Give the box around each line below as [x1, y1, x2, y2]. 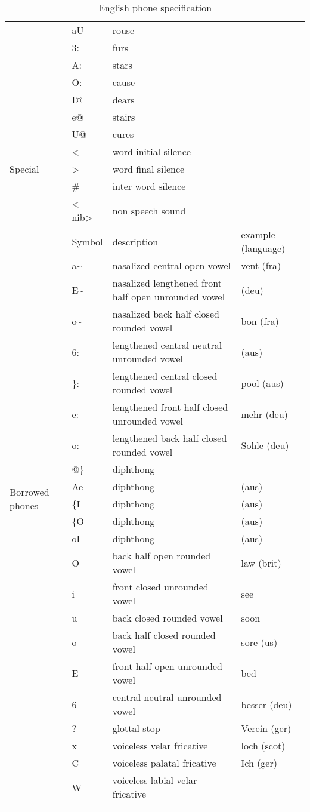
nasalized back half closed [112, 307, 219, 321]
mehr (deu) [241, 407, 288, 421]
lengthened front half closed [112, 400, 228, 414]
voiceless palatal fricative [112, 756, 216, 770]
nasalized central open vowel [112, 259, 231, 272]
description [112, 234, 159, 248]
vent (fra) [241, 259, 281, 272]
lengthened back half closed [112, 431, 227, 445]
